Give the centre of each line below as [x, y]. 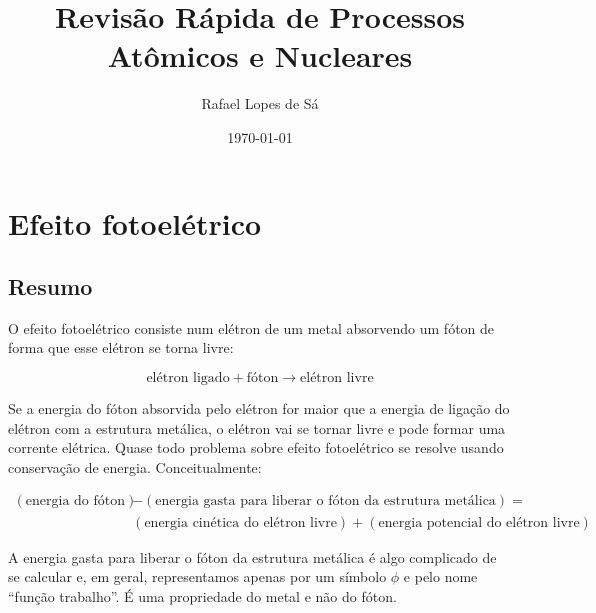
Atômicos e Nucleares [260, 55]
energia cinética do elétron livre [240, 522]
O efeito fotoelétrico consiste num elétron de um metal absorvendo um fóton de [251, 327]
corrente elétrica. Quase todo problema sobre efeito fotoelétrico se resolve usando [256, 447]
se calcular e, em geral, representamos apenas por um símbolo [197, 576]
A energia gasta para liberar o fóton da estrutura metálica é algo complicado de [252, 556]
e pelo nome [440, 576]
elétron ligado [188, 378]
